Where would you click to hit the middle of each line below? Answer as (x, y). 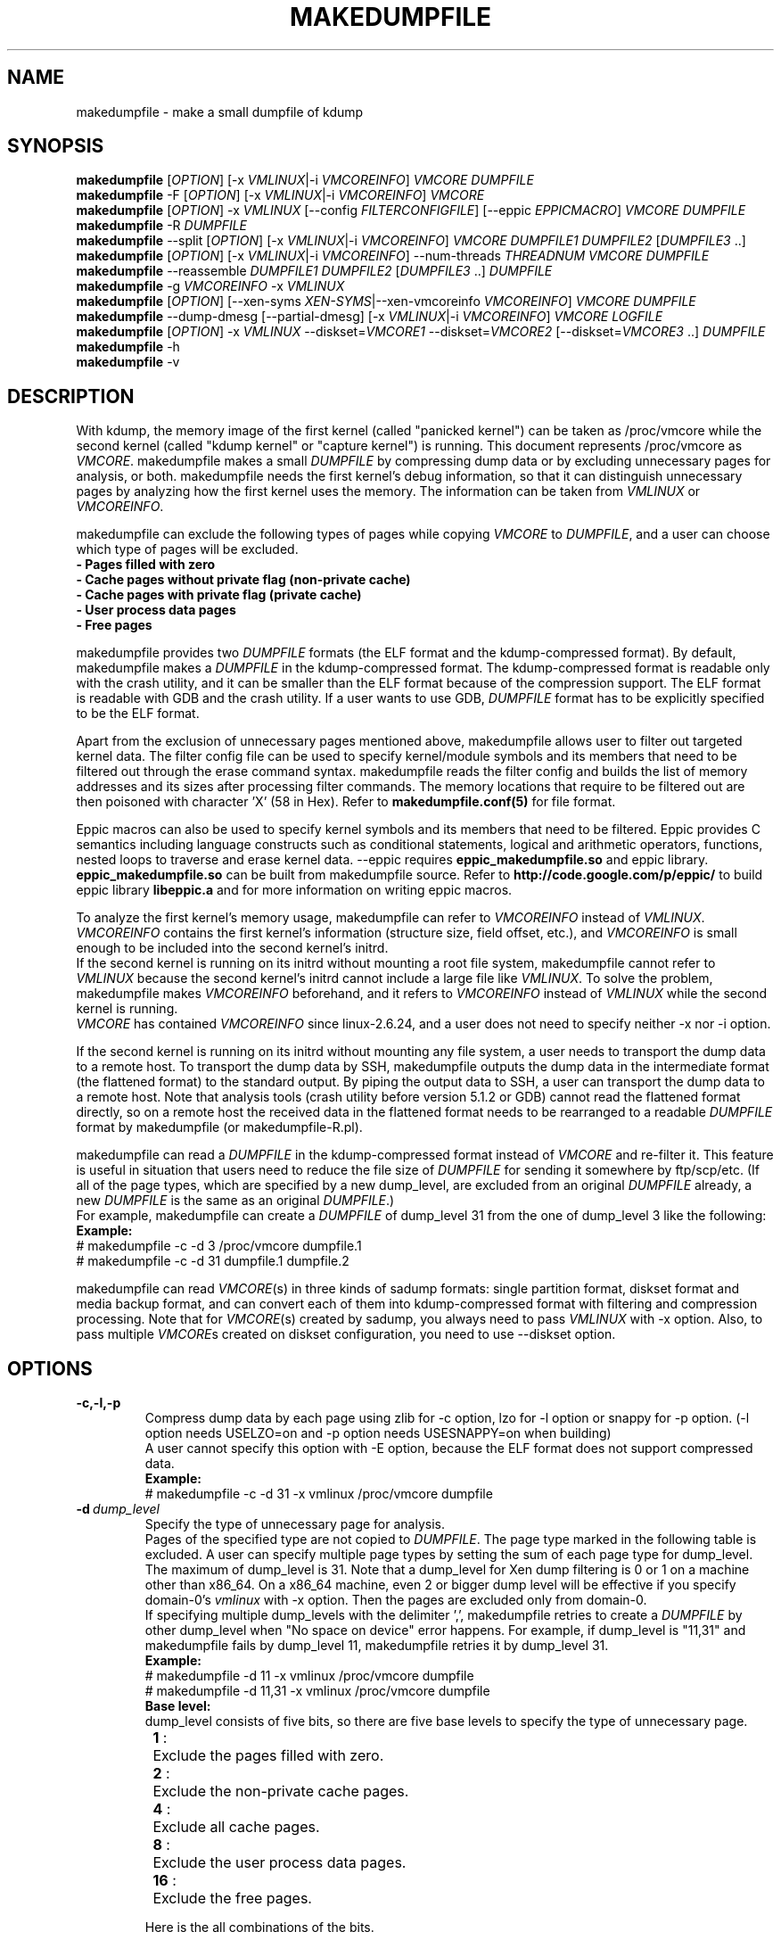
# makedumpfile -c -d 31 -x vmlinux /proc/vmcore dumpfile (319, 1494)
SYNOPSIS (56, 146)
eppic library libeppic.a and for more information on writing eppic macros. (294, 890)
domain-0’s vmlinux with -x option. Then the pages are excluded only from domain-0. (396, 1600)
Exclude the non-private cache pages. (281, 1791)
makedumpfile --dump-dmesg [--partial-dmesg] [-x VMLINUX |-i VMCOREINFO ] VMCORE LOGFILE (370, 317)
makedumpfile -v (128, 362)
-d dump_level (118, 1509)
